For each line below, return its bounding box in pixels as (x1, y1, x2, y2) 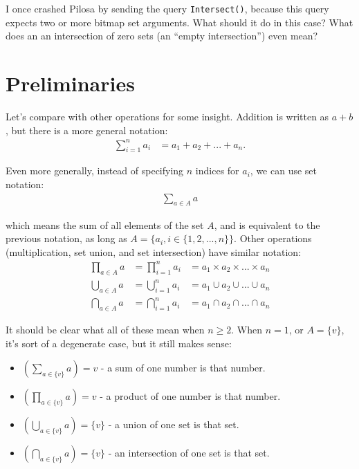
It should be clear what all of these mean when (6, 322, 205, 337)
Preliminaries (6, 69, 135, 98)
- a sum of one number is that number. (100, 360, 266, 375)
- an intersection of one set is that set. (108, 445, 270, 460)
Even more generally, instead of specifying (6, 163, 184, 178)
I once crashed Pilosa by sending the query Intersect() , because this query (6, 1, 329, 15)
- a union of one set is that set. (108, 417, 239, 432)
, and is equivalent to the (214, 217, 320, 232)
